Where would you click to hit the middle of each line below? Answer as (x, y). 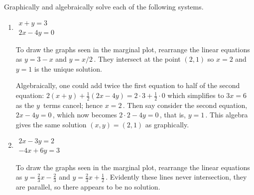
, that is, (173, 115)
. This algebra (227, 115)
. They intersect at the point (137, 59)
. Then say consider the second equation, (185, 105)
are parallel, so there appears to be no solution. (88, 187)
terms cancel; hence (73, 105)
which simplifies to (196, 95)
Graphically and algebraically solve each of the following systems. (104, 6)
